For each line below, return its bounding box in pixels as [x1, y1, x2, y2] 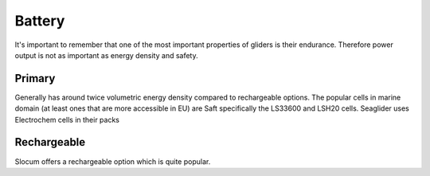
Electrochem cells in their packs [14, 115, 119, 124]
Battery [14, 12, 65, 29]
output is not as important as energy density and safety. [14, 50, 198, 60]
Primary [14, 72, 56, 85]
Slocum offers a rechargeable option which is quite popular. [14, 156, 211, 166]
